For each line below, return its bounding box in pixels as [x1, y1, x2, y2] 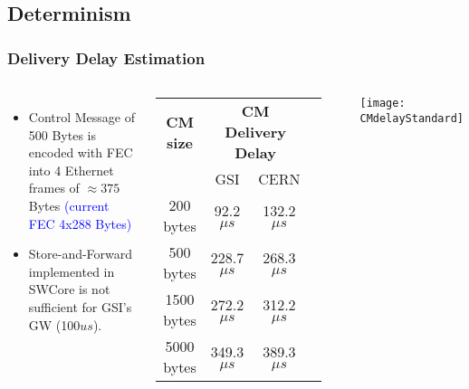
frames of [28, 178, 80, 197]
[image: [359, 97, 406, 109]
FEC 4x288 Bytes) [28, 213, 132, 232]
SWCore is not [28, 280, 110, 299]
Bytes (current [28, 195, 110, 214]
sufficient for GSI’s [28, 297, 132, 316]
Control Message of [28, 108, 136, 126]
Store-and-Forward [28, 244, 133, 263]
